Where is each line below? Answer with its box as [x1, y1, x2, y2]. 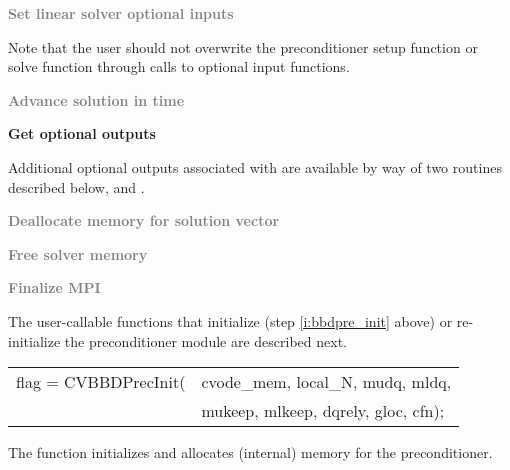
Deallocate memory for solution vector [8, 210, 280, 231]
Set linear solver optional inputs [8, 3, 234, 23]
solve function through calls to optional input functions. [8, 56, 350, 77]
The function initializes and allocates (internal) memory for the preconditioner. [8, 442, 493, 463]
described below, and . [8, 176, 145, 197]
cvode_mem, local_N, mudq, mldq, [201, 370, 452, 394]
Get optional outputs [8, 123, 156, 144]
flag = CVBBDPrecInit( [16, 370, 186, 394]
